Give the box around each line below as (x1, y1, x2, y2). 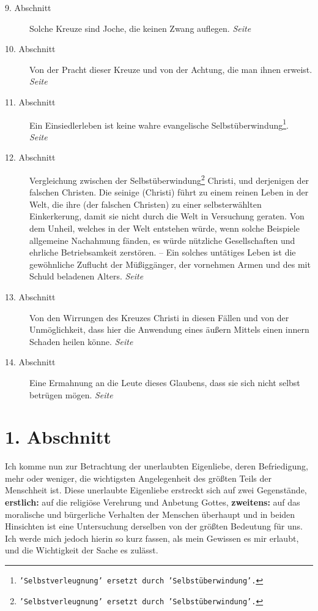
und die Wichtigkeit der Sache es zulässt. (5, 544, 158, 556)
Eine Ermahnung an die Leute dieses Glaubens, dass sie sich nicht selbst (29, 376, 300, 389)
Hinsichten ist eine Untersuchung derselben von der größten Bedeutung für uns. (5, 520, 303, 533)
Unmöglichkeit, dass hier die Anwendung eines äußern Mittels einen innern (29, 323, 309, 336)
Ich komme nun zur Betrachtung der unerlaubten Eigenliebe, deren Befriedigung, (5, 460, 308, 472)
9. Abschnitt (5, 1, 51, 13)
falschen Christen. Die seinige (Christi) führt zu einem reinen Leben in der (29, 186, 309, 199)
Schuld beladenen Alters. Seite (29, 270, 144, 283)
